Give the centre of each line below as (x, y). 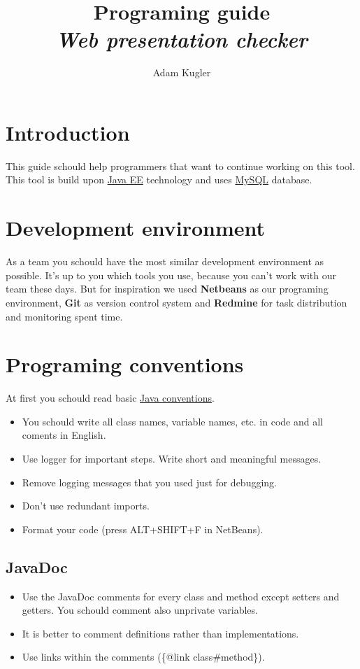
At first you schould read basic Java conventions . (110, 398)
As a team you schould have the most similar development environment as (165, 261)
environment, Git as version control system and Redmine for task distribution (177, 302)
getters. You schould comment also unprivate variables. (140, 610)
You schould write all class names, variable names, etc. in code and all (172, 421)
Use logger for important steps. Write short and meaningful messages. (172, 459)
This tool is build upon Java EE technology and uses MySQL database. (159, 179)
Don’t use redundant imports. (86, 506)
